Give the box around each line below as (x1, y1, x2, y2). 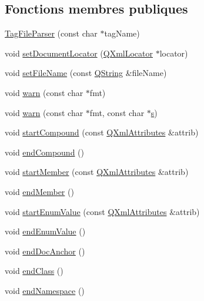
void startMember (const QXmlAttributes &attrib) (5, 166, 189, 178)
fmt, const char (89, 106, 145, 118)
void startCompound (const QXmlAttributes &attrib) (5, 126, 199, 138)
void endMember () (5, 185, 74, 197)
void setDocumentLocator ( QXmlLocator (5, 47, 153, 59)
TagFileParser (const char (5, 27, 98, 39)
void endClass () (5, 264, 63, 277)
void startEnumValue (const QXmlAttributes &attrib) (5, 205, 200, 217)
